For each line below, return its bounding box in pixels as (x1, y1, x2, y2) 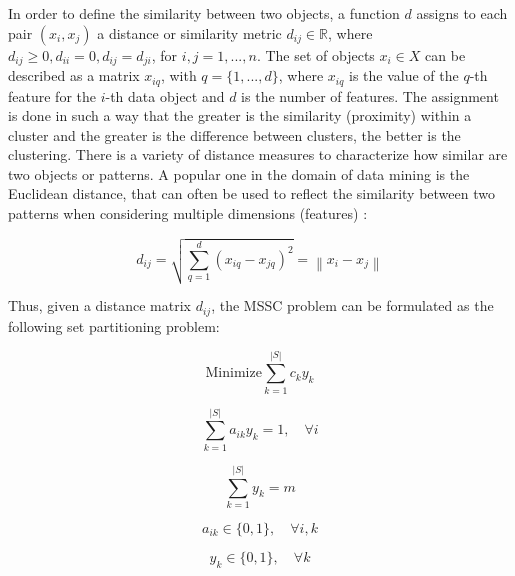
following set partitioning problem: (8, 315, 220, 336)
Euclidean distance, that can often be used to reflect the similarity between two (8, 183, 495, 204)
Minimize (205, 366, 262, 381)
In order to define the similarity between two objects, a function (8, 3, 400, 23)
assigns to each (416, 3, 508, 23)
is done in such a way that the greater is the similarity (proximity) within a (8, 105, 472, 126)
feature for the (8, 85, 96, 106)
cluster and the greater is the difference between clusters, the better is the (8, 124, 461, 145)
